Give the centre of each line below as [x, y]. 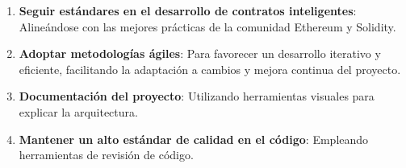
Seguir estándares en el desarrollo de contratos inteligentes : [188, 10]
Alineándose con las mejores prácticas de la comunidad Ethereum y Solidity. [207, 26]
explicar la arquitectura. [78, 111]
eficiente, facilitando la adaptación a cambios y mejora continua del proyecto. [210, 69]
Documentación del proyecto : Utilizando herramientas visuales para [197, 96]
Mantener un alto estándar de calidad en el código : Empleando [194, 139]
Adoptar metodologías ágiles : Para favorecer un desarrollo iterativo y [200, 53]
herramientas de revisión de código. [106, 155]
